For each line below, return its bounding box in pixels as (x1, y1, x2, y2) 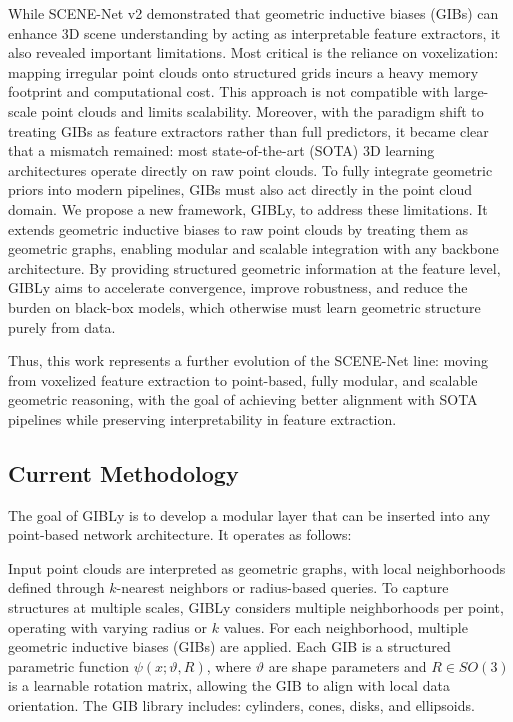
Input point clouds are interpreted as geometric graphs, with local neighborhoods (8, 557, 506, 578)
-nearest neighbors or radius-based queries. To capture (116, 577, 449, 598)
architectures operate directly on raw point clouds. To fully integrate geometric (8, 159, 493, 180)
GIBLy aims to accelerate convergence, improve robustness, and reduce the (8, 277, 468, 298)
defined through (8, 577, 105, 598)
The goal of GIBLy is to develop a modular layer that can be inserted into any (8, 504, 491, 525)
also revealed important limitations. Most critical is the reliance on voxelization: (8, 42, 499, 63)
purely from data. (8, 316, 116, 337)
